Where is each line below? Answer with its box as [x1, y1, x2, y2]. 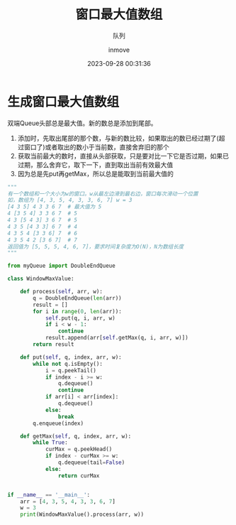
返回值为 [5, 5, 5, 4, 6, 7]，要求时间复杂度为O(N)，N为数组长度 [7, 243, 184, 250]
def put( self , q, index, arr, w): [20, 353, 122, 361]
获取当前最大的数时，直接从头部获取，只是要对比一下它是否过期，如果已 [17, 151, 229, 160]
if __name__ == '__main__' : [7, 491, 91, 498]
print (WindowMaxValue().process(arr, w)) [20, 511, 144, 519]
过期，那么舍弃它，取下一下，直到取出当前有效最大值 [17, 161, 174, 169]
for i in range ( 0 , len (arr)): [33, 308, 122, 315]
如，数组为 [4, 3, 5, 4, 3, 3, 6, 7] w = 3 [7, 197, 133, 204]
